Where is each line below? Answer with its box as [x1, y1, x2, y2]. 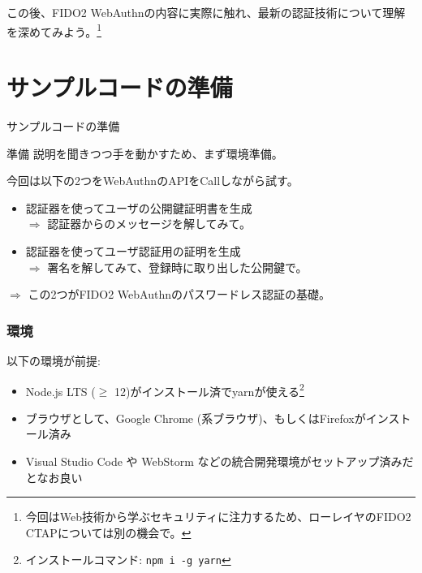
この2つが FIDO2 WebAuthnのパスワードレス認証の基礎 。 [28, 286, 330, 303]
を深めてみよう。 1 [6, 20, 102, 40]
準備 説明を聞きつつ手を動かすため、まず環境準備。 [6, 144, 283, 162]
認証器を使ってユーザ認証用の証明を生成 [25, 242, 241, 259]
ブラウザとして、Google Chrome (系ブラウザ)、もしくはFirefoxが [25, 409, 366, 426]
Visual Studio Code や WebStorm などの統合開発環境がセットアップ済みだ [25, 452, 414, 469]
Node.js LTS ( [25, 382, 96, 399]
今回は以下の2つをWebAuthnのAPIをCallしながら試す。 [6, 172, 299, 189]
